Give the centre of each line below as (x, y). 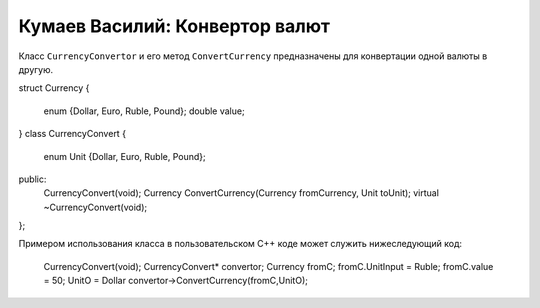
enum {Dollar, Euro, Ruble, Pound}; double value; (144, 111)
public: (32, 179)
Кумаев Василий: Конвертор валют (174, 26)
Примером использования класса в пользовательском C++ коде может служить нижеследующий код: (240, 244)
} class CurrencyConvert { (72, 134)
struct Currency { (54, 88)
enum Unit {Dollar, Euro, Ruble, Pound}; (125, 156)
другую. (36, 69)
